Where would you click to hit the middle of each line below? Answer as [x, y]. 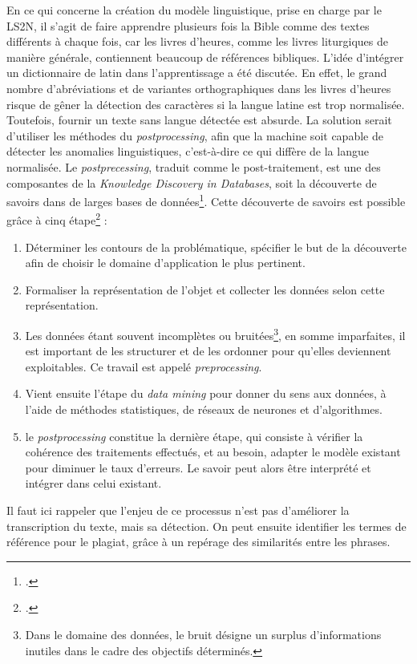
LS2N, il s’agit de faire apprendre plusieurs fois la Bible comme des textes [188, 25]
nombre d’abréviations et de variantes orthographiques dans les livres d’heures [199, 88]
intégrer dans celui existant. [93, 483]
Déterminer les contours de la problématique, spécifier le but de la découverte [216, 247]
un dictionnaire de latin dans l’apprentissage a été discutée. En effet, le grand [197, 73]
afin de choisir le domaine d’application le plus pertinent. [165, 263]
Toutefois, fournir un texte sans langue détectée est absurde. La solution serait [199, 120]
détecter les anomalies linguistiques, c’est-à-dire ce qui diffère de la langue [188, 151]
